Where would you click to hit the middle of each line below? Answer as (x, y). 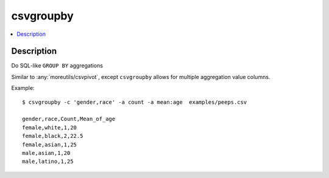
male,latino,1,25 (48, 162)
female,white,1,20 (50, 127)
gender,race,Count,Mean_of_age (69, 119)
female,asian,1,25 (50, 145)
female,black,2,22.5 (53, 136)
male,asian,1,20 (46, 153)
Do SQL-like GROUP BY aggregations (57, 66)
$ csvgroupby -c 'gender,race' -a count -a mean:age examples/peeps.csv (135, 102)
